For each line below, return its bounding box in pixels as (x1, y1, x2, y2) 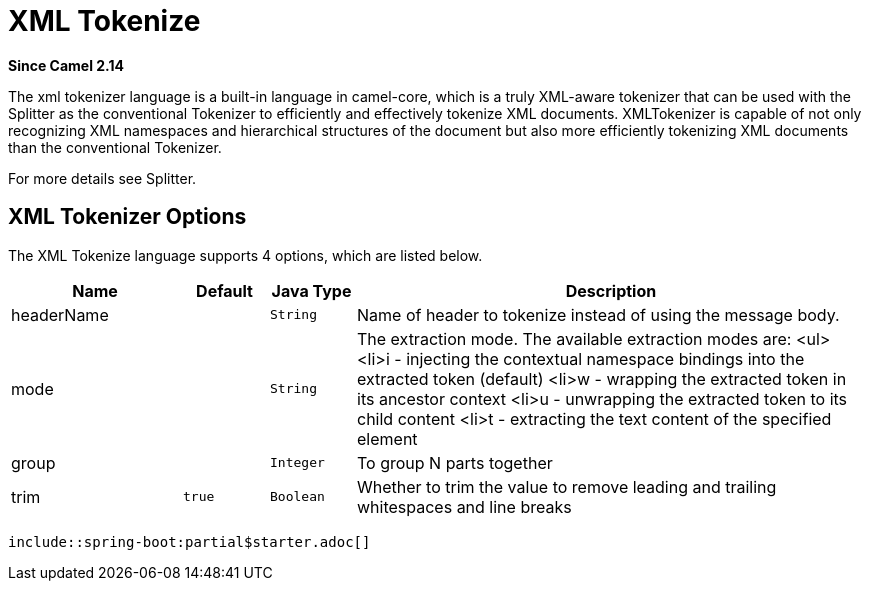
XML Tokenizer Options (8, 204, 247, 230)
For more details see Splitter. (8, 169, 197, 187)
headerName (11, 304, 109, 325)
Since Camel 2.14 (8, 56, 125, 74)
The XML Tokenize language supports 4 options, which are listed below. (8, 246, 483, 264)
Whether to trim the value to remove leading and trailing (357, 476, 777, 497)
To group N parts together (357, 452, 553, 473)
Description (565, 280, 657, 301)
